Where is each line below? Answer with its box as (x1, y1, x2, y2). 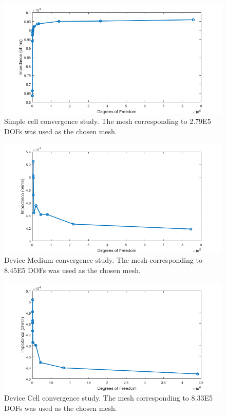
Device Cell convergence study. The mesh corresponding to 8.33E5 (4, 392, 213, 403)
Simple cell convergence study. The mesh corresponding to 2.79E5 (4, 116, 211, 127)
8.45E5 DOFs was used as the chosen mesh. (4, 265, 141, 276)
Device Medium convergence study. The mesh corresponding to (4, 255, 202, 265)
